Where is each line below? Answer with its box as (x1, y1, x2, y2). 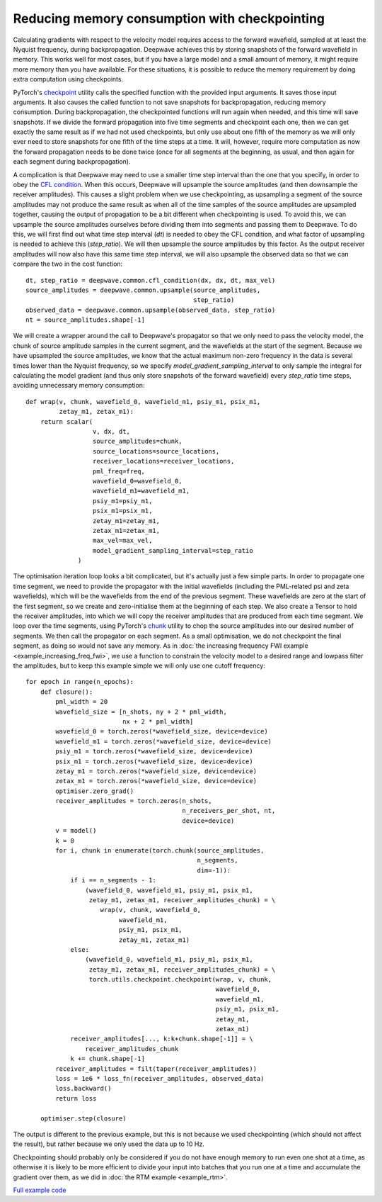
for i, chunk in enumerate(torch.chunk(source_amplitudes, (55, 847, 265, 855)
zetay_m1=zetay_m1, (92, 517, 161, 524)
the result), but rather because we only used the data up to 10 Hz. (13, 1140, 204, 1148)
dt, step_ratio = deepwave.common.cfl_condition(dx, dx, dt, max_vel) (25, 276, 276, 284)
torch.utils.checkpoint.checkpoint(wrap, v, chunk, (88, 975, 272, 984)
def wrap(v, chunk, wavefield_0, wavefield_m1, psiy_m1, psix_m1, (25, 398, 261, 405)
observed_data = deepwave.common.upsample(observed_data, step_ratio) (25, 305, 276, 314)
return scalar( (40, 417, 93, 425)
